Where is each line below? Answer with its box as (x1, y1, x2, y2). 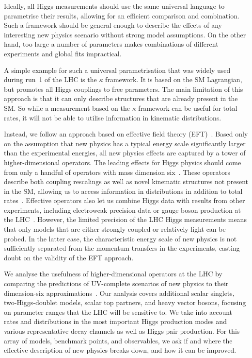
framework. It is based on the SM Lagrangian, (105, 74, 242, 85)
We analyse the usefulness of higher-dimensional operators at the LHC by (4, 269, 222, 279)
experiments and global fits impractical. (4, 48, 122, 58)
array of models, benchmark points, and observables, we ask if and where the (4, 335, 233, 345)
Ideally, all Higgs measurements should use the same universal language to (4, 1, 225, 11)
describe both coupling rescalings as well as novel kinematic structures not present (4, 176, 248, 187)
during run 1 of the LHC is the (4, 74, 97, 85)
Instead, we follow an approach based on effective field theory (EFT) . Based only (4, 129, 248, 139)
